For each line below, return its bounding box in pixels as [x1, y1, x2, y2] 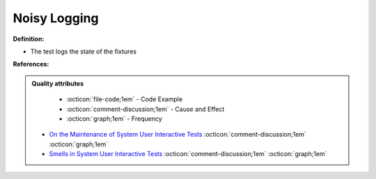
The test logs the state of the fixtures [30, 47, 137, 56]
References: [13, 60, 49, 69]
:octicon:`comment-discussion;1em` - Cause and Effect [66, 105, 225, 113]
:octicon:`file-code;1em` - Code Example [66, 95, 183, 103]
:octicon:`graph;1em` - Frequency [66, 114, 163, 123]
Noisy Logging [13, 10, 99, 26]
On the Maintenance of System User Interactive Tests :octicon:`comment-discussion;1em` [49, 130, 306, 139]
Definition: [13, 35, 45, 43]
